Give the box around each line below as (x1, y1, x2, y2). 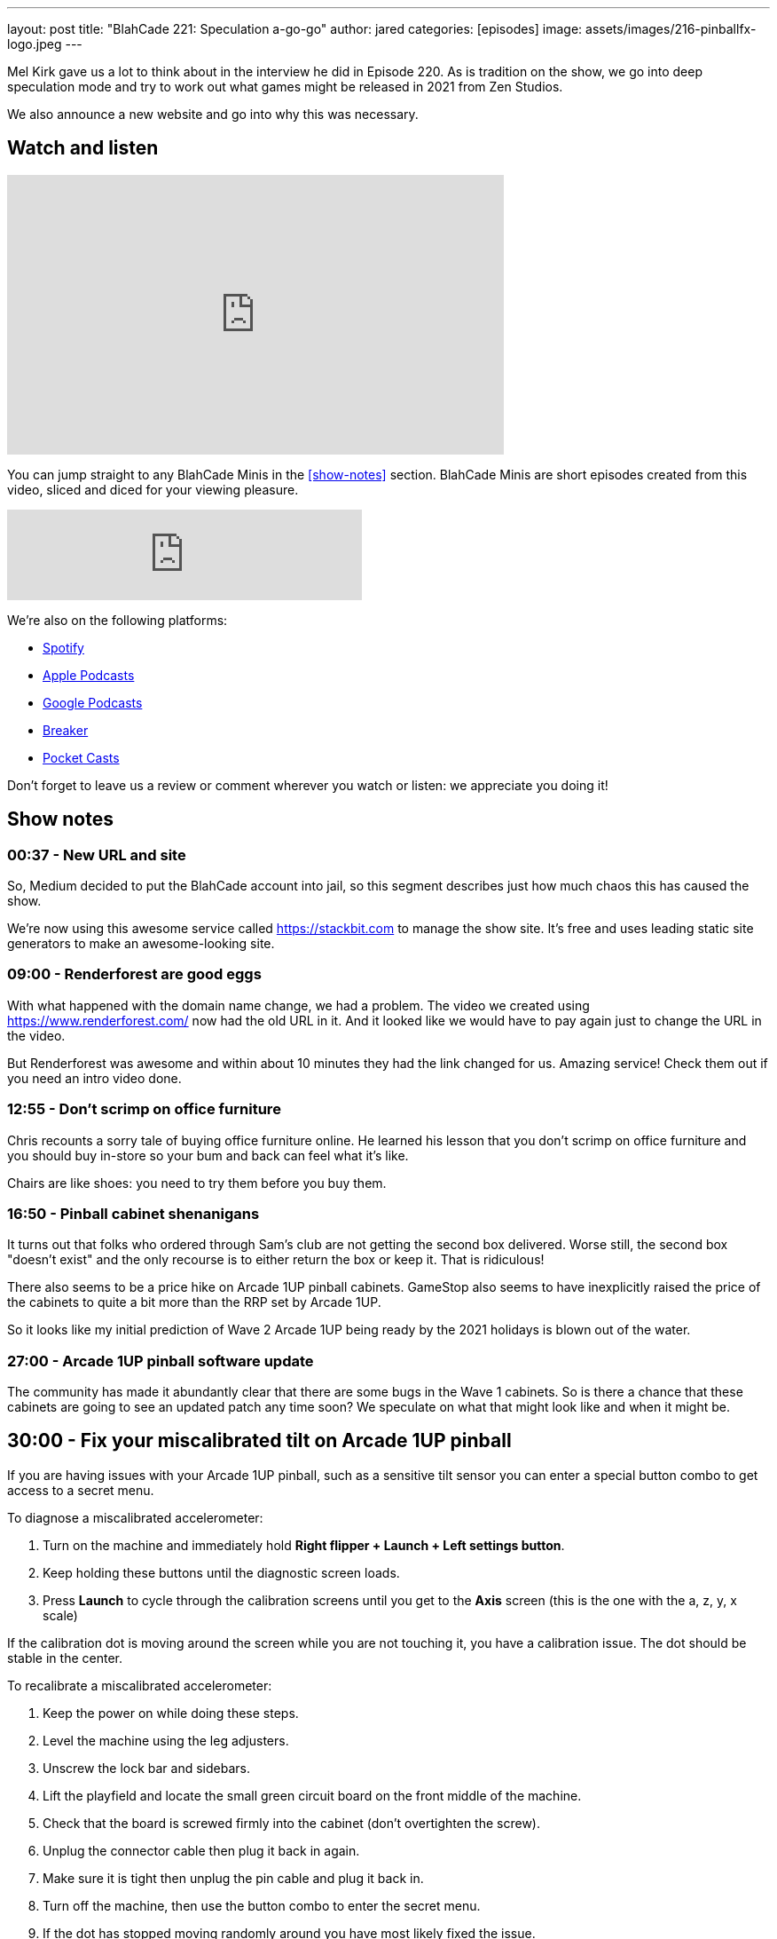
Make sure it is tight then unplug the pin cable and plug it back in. (43, 1870, 424, 1886)
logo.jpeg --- (7, 36, 82, 51)
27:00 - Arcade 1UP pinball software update (7, 1351, 314, 1370)
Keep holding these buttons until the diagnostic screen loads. (43, 1564, 400, 1580)
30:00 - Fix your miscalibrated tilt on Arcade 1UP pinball (7, 1429, 512, 1452)
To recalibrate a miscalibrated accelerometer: (7, 1677, 272, 1693)
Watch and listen (7, 137, 159, 160)
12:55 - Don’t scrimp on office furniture (7, 1100, 281, 1119)
